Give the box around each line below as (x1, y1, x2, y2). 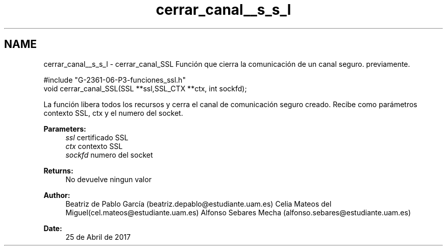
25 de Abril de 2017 (65, 232, 131, 241)
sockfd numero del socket (65, 150, 153, 159)
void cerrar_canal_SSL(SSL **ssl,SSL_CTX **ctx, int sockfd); (43, 84, 247, 93)
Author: (43, 190, 70, 199)
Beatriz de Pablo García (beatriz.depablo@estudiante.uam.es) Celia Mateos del (65, 199, 332, 208)
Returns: (43, 166, 73, 175)
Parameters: (43, 124, 86, 133)
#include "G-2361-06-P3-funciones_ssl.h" (43, 75, 186, 84)
